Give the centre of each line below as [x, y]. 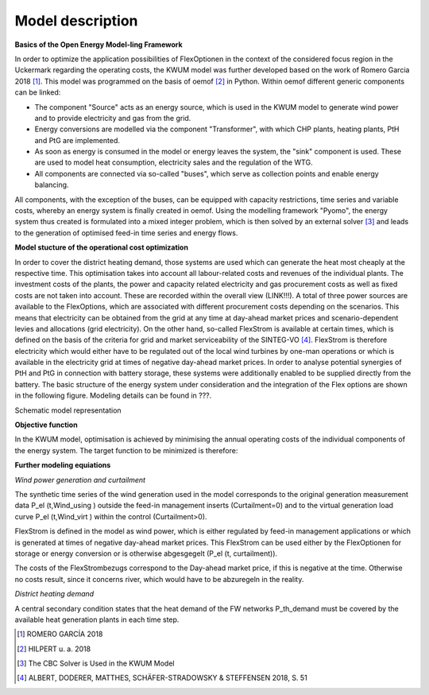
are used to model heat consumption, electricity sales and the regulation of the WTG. [174, 162]
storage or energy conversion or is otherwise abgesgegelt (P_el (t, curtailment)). [146, 553]
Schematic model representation [68, 410]
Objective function [46, 425]
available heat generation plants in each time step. [97, 619]
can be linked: [38, 92]
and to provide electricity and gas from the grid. [113, 118]
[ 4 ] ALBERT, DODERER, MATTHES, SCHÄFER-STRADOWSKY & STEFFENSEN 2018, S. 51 [162, 678]
